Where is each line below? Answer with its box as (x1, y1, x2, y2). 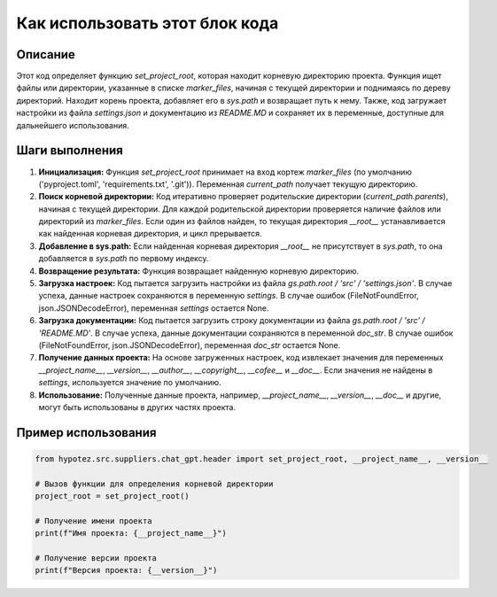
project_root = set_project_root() (35, 492, 190, 501)
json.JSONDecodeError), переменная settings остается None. (38, 302, 269, 314)
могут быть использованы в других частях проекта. (38, 401, 237, 412)
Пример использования (16, 425, 157, 440)
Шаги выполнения (16, 143, 123, 159)
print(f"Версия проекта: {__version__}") (35, 565, 218, 576)
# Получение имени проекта (35, 516, 152, 526)
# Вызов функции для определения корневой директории (35, 478, 274, 489)
